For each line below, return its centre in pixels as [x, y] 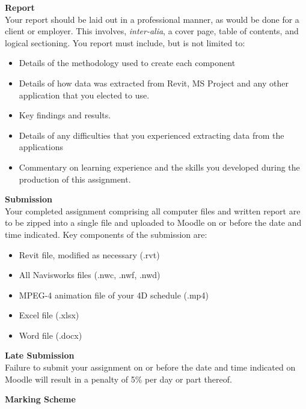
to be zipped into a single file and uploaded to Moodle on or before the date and [153, 223]
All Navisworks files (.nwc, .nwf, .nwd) [90, 275]
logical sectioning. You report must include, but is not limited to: [125, 42]
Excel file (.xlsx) [49, 315]
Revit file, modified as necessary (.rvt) [89, 254]
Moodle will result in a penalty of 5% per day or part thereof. [118, 379]
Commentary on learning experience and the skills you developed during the [159, 167]
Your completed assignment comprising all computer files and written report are [153, 211]
